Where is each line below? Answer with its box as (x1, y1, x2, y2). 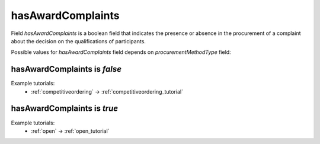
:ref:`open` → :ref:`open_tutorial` (31, 127, 110, 135)
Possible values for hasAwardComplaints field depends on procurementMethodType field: (11, 49, 231, 56)
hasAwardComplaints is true (11, 104, 119, 114)
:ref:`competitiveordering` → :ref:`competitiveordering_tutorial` (31, 88, 184, 95)
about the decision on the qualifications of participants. (11, 37, 146, 44)
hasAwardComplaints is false (11, 64, 121, 74)
